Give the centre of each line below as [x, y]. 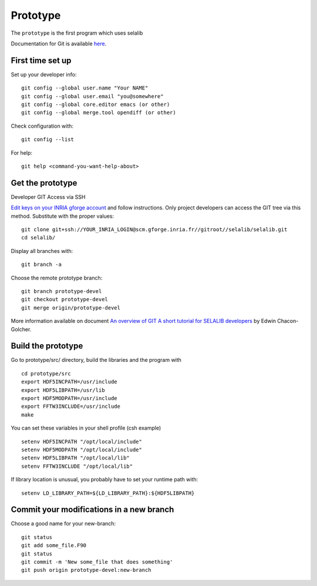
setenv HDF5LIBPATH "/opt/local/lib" [76, 458]
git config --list [48, 139]
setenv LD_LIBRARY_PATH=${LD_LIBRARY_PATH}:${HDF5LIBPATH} [108, 493]
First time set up [41, 60]
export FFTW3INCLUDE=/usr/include [71, 407]
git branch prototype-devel [62, 291]
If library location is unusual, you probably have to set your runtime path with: [104, 480]
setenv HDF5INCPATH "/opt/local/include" [82, 442]
